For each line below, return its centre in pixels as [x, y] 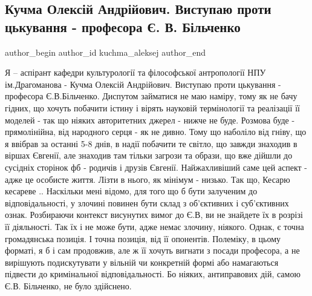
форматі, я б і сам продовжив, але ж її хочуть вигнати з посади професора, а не [152, 250]
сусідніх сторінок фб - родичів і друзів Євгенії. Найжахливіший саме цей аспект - [156, 167]
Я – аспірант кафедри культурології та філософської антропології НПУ [135, 72]
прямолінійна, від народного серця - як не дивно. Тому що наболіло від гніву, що [156, 132]
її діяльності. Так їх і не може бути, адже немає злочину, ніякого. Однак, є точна [154, 226]
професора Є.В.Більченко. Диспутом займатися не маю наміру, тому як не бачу [151, 96]
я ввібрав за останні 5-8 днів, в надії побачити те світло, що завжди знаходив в [151, 143]
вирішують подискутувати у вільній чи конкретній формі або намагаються [142, 262]
